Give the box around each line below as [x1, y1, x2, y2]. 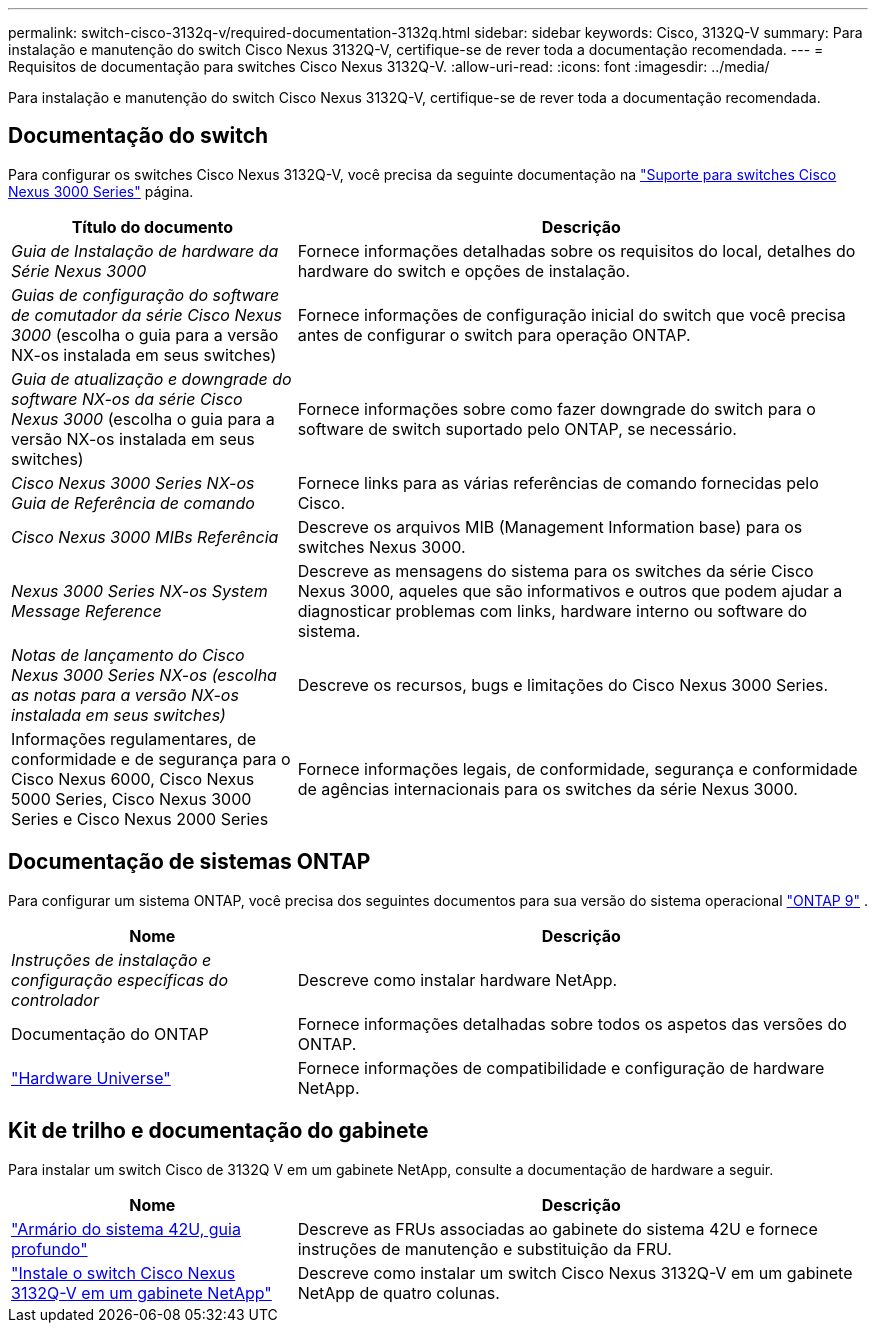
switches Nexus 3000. [297, 536, 466, 557]
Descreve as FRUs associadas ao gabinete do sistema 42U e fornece [297, 1218, 818, 1239]
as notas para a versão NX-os [11, 684, 239, 705]
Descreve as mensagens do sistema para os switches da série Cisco [297, 560, 814, 581]
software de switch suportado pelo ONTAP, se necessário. [297, 418, 737, 439]
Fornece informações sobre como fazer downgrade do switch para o [297, 398, 816, 419]
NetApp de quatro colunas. [297, 1282, 500, 1303]
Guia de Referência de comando [11, 492, 255, 513]
